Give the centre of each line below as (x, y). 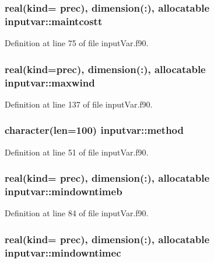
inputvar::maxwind (50, 82)
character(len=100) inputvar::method (94, 130)
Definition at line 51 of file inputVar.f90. (77, 152)
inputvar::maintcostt (54, 21)
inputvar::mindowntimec (63, 252)
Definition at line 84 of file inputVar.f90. (77, 213)
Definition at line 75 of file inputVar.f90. (77, 43)
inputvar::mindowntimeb (64, 191)
